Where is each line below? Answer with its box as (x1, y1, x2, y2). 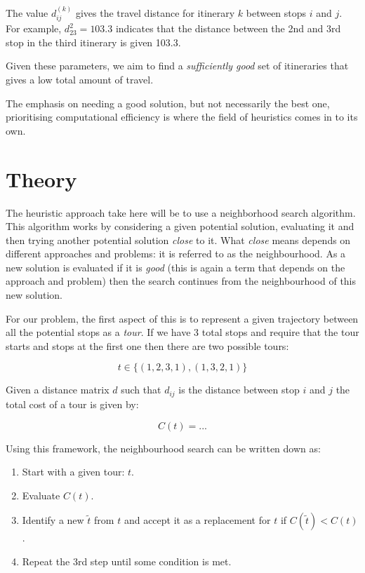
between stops (246, 5, 307, 20)
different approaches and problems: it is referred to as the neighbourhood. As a (6, 246, 346, 261)
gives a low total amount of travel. (6, 72, 154, 87)
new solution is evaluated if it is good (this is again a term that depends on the (6, 259, 345, 274)
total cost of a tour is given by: (6, 396, 139, 411)
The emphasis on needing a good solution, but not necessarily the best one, (6, 95, 330, 110)
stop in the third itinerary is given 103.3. (6, 34, 181, 49)
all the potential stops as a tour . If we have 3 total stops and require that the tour (6, 325, 359, 339)
